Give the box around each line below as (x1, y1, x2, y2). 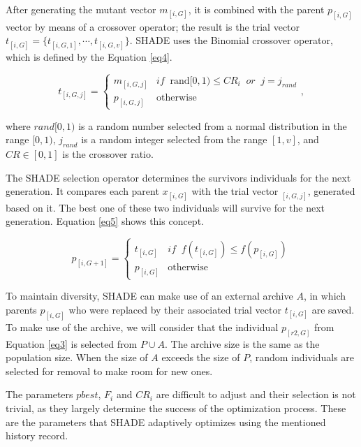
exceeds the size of (161, 350, 240, 365)
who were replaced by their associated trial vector (68, 302, 281, 316)
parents (6, 302, 37, 316)
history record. (6, 428, 68, 443)
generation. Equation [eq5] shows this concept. (6, 214, 204, 228)
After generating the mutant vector (6, 2, 156, 16)
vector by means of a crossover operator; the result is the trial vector (6, 19, 300, 34)
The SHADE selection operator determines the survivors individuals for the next (6, 170, 351, 184)
